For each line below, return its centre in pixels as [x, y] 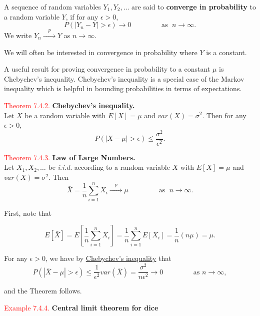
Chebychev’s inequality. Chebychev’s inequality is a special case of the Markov [124, 78]
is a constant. [226, 52]
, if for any [82, 16]
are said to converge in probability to [194, 7]
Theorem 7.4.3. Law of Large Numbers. [70, 157]
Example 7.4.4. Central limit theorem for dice [81, 307]
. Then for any [224, 115]
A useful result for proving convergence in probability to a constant [107, 69]
